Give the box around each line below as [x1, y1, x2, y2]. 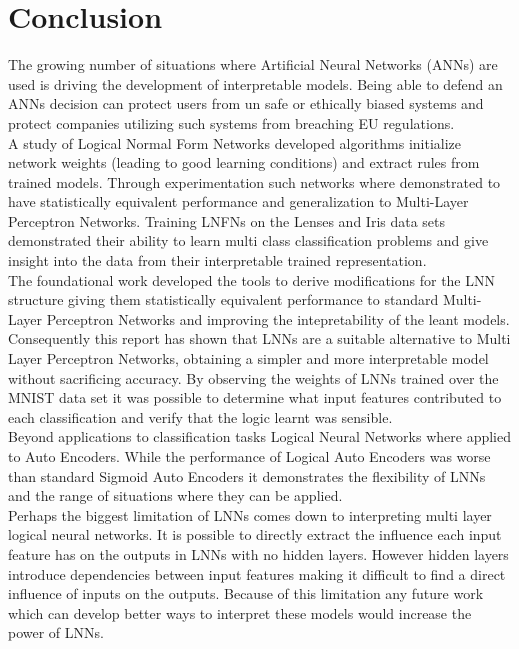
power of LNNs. [8, 622, 104, 643]
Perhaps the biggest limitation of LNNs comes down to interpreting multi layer [8, 504, 492, 525]
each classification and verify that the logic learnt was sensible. [8, 406, 393, 427]
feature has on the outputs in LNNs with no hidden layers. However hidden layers [8, 543, 509, 564]
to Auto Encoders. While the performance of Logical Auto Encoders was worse [8, 446, 491, 466]
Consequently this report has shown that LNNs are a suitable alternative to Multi [8, 328, 511, 349]
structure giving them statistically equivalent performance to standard [8, 289, 439, 310]
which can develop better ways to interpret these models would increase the [8, 602, 472, 623]
